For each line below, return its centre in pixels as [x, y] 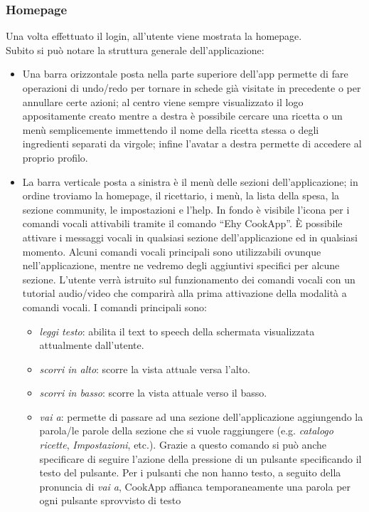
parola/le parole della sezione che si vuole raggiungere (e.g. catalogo [186, 430]
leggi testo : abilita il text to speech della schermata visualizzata [177, 331]
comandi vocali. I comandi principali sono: [114, 307]
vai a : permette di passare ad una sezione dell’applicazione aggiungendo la [201, 416]
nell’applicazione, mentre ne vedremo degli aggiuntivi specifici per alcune [181, 265]
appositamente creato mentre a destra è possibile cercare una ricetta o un [182, 116]
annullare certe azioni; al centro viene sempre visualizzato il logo [163, 101]
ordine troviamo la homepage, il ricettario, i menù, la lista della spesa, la [181, 195]
